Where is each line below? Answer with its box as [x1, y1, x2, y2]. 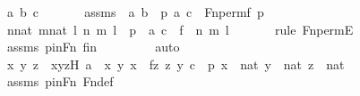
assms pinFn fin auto [6, 37, 180, 56]
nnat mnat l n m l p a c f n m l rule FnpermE [6, 20, 354, 38]
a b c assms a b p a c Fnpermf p [6, 3, 264, 20]
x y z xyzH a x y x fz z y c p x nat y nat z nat [6, 54, 345, 73]
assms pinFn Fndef [6, 72, 114, 91]
